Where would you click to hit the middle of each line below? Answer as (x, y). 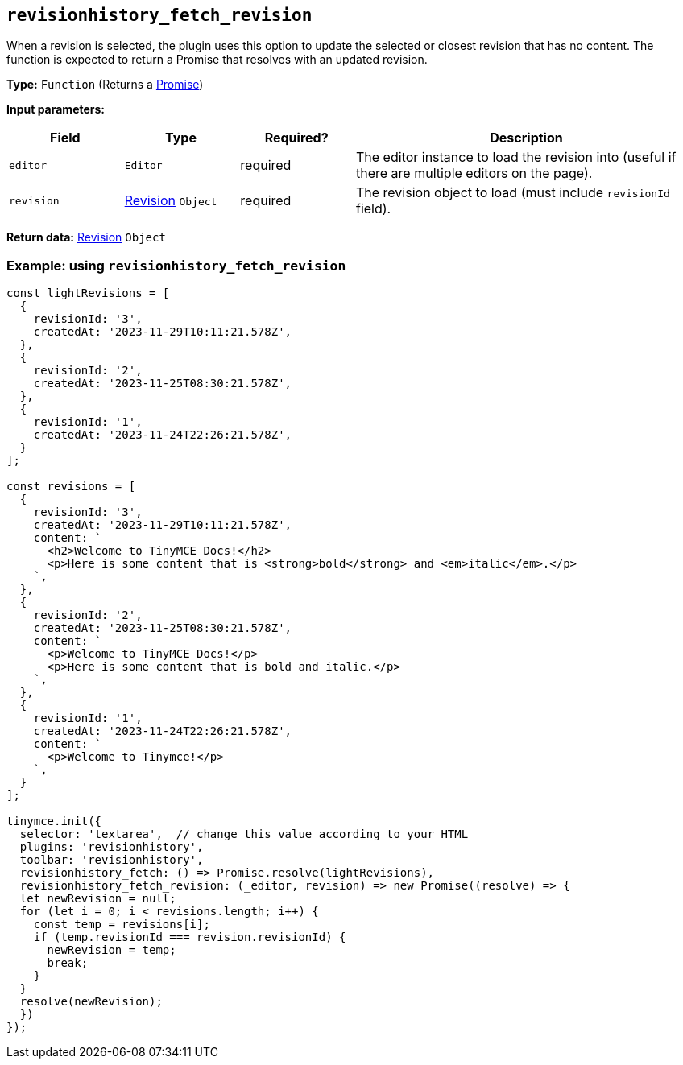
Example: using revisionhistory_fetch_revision (176, 265)
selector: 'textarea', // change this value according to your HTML (244, 834)
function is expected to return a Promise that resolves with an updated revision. (217, 60)
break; (68, 963)
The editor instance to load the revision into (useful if (516, 157)
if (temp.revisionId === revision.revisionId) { (190, 937)
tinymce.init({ (54, 821)
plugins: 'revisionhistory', (112, 847)
